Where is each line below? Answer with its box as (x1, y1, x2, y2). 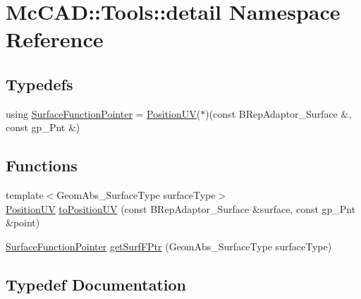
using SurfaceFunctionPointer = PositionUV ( (6, 106, 201, 121)
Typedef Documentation (6, 273, 186, 295)
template (6, 188, 44, 202)
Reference (6, 25, 104, 54)
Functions (6, 154, 78, 176)
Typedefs (6, 73, 73, 94)
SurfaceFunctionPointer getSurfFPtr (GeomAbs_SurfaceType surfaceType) (6, 238, 332, 253)
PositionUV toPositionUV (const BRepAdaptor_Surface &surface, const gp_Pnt (6, 201, 356, 216)
